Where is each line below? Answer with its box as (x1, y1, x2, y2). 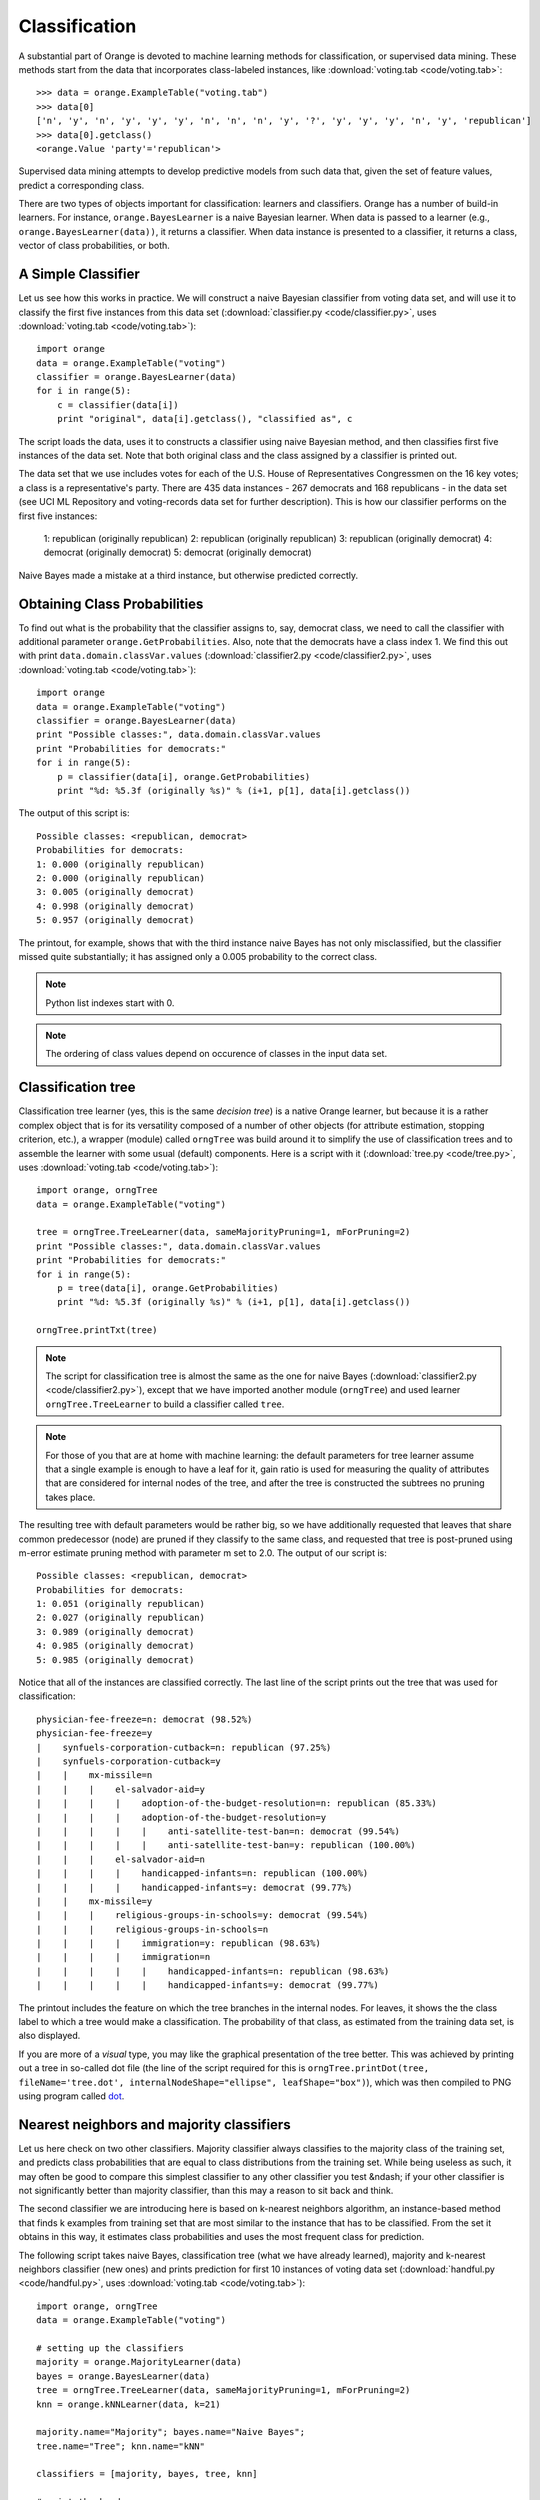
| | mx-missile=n (36, 1770, 153, 1781)
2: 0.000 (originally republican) (36, 872, 205, 884)
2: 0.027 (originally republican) (36, 1612, 205, 1624)
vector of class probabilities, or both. (18, 240, 170, 252)
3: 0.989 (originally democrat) (36, 1626, 195, 1637)
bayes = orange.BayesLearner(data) (36, 2370, 211, 2382)
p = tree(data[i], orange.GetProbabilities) (56, 1283, 279, 1294)
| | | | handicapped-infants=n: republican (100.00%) (36, 1868, 369, 1879)
